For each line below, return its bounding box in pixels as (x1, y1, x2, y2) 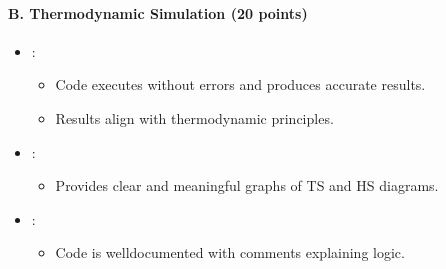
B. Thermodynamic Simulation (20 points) (8, 2, 308, 23)
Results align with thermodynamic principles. (55, 107, 334, 128)
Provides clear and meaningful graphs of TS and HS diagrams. (55, 175, 439, 196)
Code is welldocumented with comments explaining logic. (55, 242, 405, 263)
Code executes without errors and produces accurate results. (55, 74, 426, 95)
